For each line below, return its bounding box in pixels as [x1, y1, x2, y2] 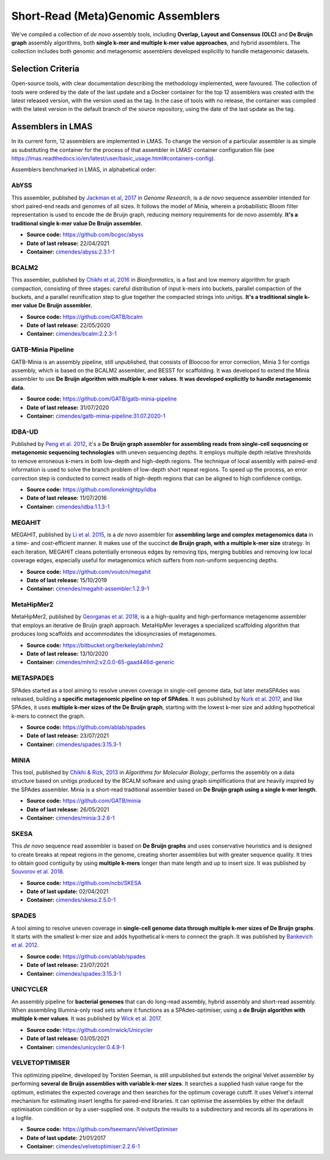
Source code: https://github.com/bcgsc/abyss [26, 231, 144, 238]
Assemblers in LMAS [11, 121, 93, 132]
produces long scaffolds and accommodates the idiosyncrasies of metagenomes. [11, 630, 217, 638]
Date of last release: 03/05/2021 [26, 1035, 109, 1042]
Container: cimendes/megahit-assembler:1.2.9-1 [26, 585, 150, 592]
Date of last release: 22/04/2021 [26, 239, 110, 247]
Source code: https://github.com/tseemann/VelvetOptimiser [26, 1126, 178, 1133]
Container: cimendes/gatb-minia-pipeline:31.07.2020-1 [26, 412, 166, 420]
